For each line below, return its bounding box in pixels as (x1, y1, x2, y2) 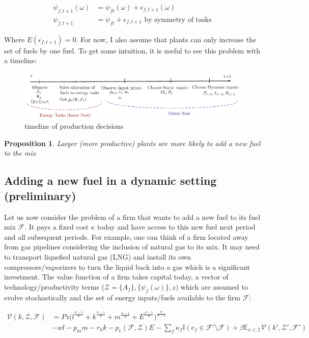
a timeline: (4, 55, 37, 66)
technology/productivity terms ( (4, 281, 104, 292)
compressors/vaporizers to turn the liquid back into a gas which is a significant (4, 261, 250, 272)
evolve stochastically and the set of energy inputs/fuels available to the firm (4, 292, 241, 302)
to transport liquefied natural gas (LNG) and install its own (4, 251, 191, 262)
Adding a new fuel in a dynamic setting (4, 173, 217, 188)
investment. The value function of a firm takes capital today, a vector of (4, 271, 229, 282)
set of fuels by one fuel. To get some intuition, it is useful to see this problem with (4, 45, 260, 55)
